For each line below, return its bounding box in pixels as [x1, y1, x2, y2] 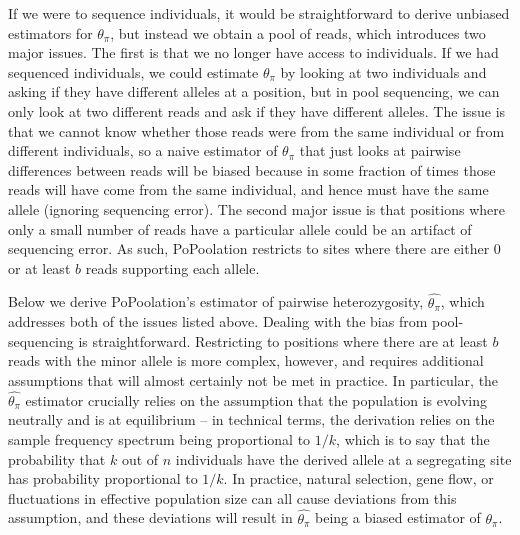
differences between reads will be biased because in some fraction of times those [8, 159, 496, 180]
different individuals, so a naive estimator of [8, 140, 278, 161]
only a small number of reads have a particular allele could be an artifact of [8, 218, 472, 239]
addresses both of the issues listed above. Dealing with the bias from [8, 311, 428, 332]
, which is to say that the [336, 428, 490, 449]
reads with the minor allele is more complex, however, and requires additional [8, 350, 484, 371]
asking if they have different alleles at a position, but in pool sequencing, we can [8, 81, 500, 102]
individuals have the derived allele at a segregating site [175, 448, 512, 469]
